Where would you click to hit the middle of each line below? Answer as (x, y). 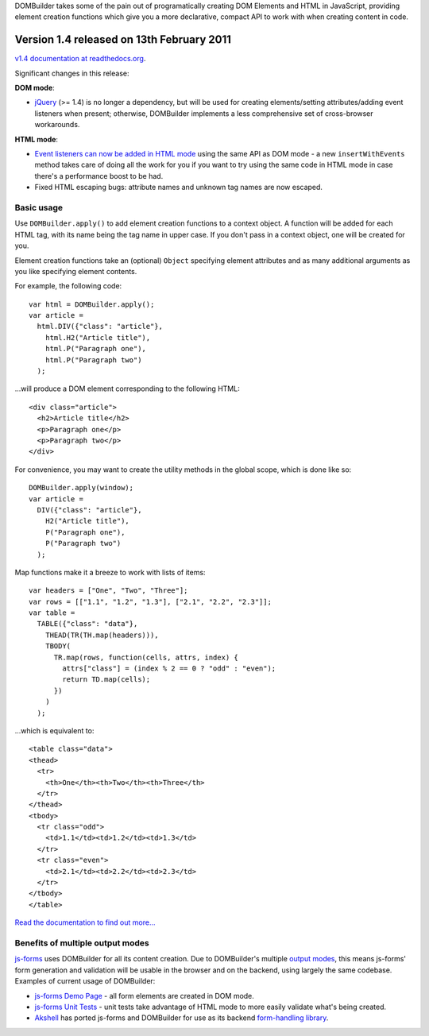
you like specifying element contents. (76, 271)
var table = (52, 613)
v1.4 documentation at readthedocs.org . (80, 59)
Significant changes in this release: (72, 73)
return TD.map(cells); (106, 680)
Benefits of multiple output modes (82, 943)
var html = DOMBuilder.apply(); (92, 304)
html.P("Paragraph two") (93, 360)
